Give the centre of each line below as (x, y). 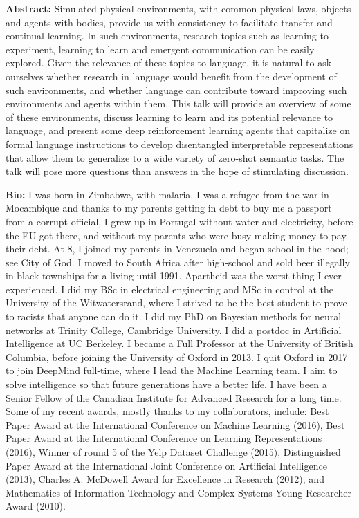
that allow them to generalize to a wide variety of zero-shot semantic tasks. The (175, 157)
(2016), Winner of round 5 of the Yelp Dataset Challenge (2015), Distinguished (173, 452)
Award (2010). (36, 506)
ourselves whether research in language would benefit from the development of (171, 76)
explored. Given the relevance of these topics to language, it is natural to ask (169, 63)
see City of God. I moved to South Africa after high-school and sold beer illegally (178, 262)
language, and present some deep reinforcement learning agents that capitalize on (178, 130)
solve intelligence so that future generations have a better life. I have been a (166, 384)
